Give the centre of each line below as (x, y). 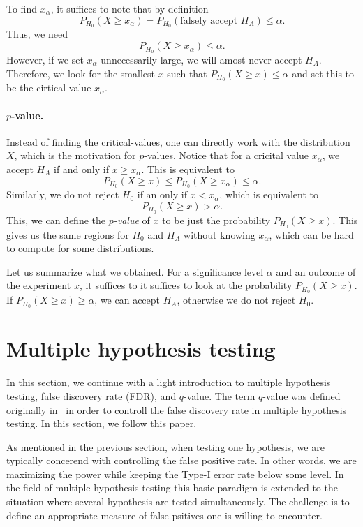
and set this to (323, 73)
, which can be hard (311, 234)
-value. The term (220, 395)
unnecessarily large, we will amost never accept (201, 59)
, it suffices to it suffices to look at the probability (186, 285)
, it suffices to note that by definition (129, 8)
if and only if (81, 169)
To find (22, 8)
